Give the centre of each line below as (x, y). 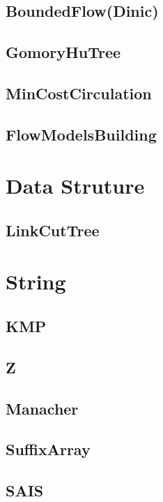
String (36, 281)
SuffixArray (48, 449)
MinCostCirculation (79, 93)
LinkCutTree (53, 230)
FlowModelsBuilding (81, 134)
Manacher (42, 408)
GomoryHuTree (63, 52)
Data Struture (75, 186)
